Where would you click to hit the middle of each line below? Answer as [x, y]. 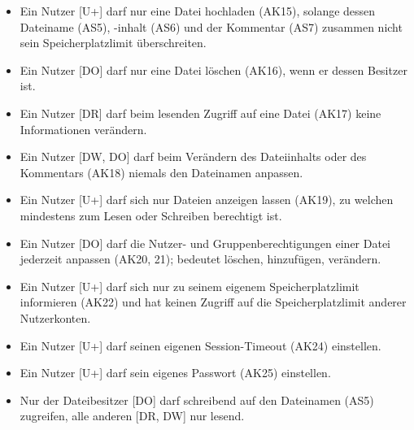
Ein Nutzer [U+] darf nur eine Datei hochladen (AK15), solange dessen [198, 11]
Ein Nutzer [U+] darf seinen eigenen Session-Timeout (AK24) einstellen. [200, 345]
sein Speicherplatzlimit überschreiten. [113, 43]
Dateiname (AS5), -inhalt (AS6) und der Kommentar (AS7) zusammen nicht [211, 26]
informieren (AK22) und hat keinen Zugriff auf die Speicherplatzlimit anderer [213, 302]
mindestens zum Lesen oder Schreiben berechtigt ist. [151, 215]
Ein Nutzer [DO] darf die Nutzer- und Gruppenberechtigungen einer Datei [205, 243]
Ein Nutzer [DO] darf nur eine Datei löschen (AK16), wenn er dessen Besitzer [214, 69]
